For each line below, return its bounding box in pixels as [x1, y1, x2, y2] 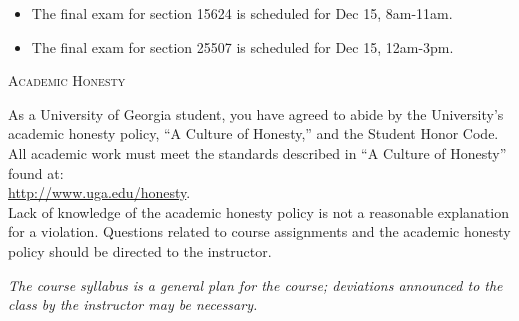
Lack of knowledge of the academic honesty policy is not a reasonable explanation [8, 201, 509, 222]
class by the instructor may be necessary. [8, 294, 258, 315]
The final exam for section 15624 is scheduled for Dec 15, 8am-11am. [31, 3, 453, 23]
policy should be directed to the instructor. [8, 240, 272, 261]
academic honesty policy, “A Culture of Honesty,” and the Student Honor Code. [8, 123, 499, 144]
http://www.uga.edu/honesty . [8, 182, 191, 203]
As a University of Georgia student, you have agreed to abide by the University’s [8, 103, 504, 124]
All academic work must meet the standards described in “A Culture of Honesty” [8, 142, 507, 163]
